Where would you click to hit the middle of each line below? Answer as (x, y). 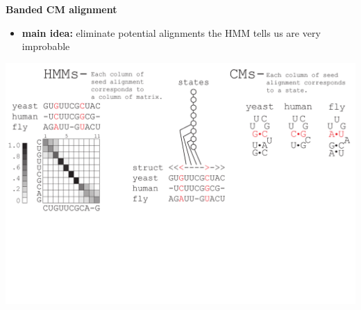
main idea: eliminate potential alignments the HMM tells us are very (171, 32)
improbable (46, 46)
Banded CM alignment (61, 9)
